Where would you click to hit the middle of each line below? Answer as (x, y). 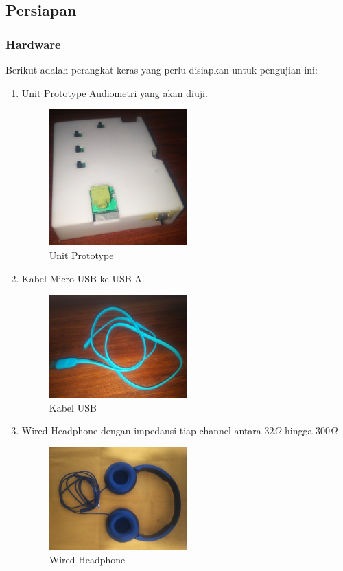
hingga (298, 430)
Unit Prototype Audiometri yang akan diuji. (115, 92)
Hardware (33, 44)
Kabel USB (73, 407)
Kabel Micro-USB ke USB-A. (83, 278)
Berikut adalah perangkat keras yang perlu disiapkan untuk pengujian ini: (162, 69)
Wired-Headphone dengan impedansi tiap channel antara (141, 430)
